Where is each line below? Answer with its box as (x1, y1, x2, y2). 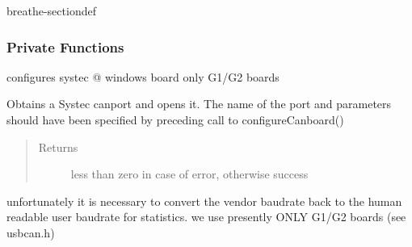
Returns (38, 138, 78, 155)
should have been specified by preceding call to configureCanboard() (6, 111, 344, 128)
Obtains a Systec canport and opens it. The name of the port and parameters (6, 95, 392, 112)
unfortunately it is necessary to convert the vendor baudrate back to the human (6, 192, 402, 209)
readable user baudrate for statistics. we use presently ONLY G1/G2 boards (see (6, 208, 406, 225)
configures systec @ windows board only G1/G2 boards (6, 68, 280, 85)
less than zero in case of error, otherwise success (70, 165, 309, 182)
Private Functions (6, 36, 124, 57)
